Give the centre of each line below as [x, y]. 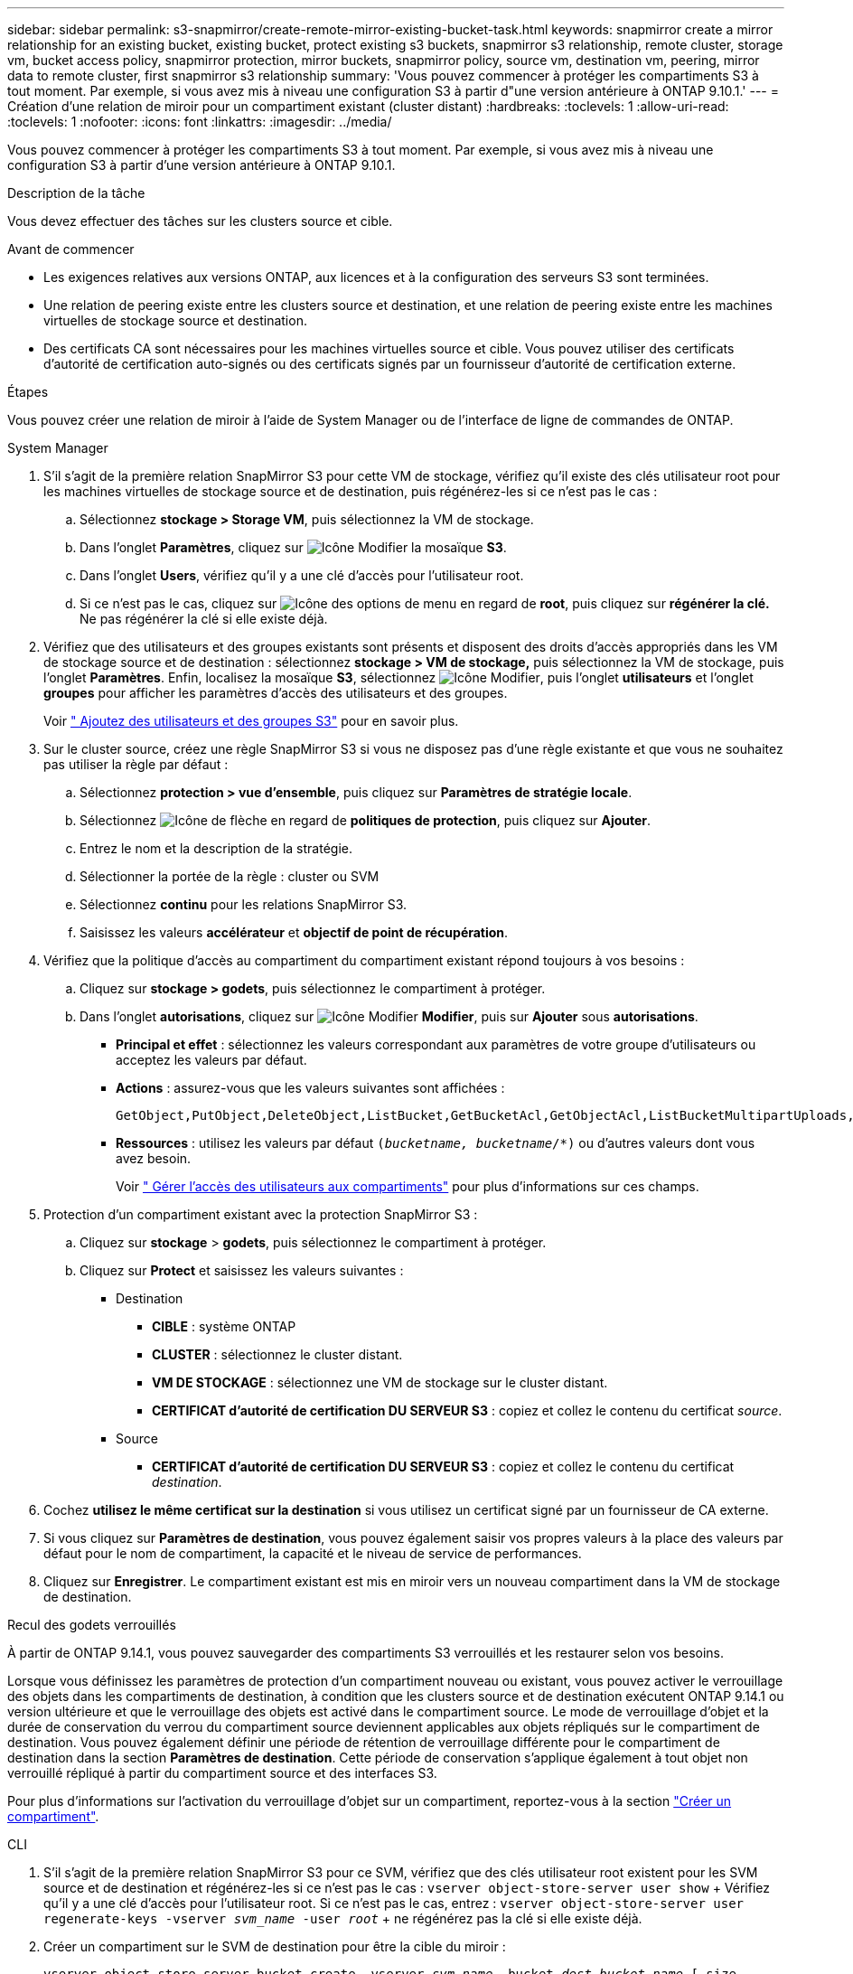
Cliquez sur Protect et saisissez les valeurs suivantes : [242, 1270]
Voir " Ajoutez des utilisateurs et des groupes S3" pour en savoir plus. [251, 721]
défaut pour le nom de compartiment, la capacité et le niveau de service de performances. [313, 1553]
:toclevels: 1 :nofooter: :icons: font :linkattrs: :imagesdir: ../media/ [200, 122]
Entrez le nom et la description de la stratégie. [216, 848]
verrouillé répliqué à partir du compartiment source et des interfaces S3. [222, 1773]
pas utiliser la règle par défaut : [136, 764]
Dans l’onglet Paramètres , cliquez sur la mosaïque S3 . [293, 547]
